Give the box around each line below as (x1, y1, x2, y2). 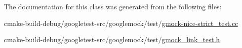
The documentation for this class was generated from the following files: (4, 1, 222, 11)
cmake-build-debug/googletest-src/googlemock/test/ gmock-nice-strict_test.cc (4, 18, 238, 28)
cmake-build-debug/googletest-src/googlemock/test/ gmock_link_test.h (4, 34, 220, 45)
